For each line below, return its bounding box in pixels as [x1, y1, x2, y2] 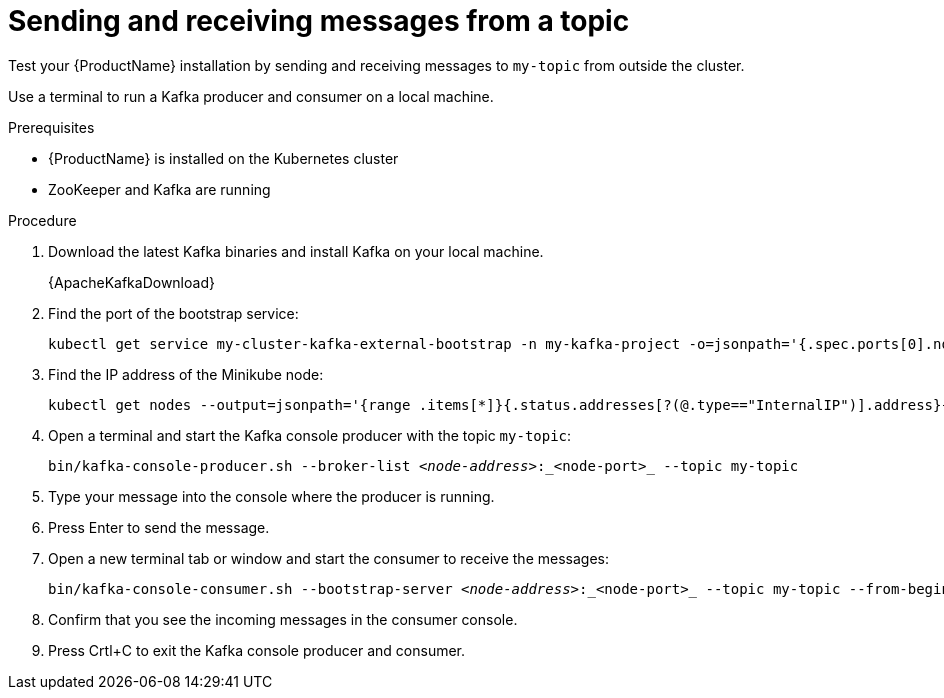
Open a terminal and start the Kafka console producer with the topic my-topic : [48, 426, 572, 444]
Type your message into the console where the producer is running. [48, 487, 495, 505]
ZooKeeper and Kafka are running [48, 180, 271, 198]
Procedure [8, 211, 77, 229]
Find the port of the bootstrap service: [48, 304, 299, 322]
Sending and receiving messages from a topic [8, 4, 630, 38]
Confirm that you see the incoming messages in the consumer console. [48, 610, 518, 628]
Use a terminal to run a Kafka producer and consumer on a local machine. [8, 87, 494, 105]
